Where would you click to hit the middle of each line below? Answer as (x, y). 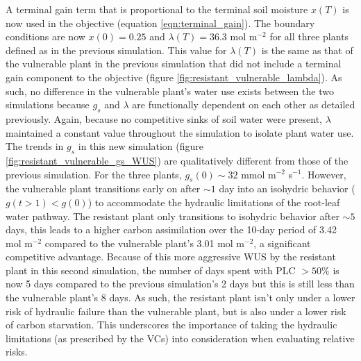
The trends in (35, 146)
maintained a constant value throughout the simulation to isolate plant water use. (180, 132)
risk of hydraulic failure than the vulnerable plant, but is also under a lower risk (176, 311)
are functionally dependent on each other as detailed (244, 104)
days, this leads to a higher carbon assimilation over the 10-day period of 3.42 (171, 229)
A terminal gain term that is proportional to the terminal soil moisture (157, 9)
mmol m (259, 174)
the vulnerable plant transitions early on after (103, 188)
